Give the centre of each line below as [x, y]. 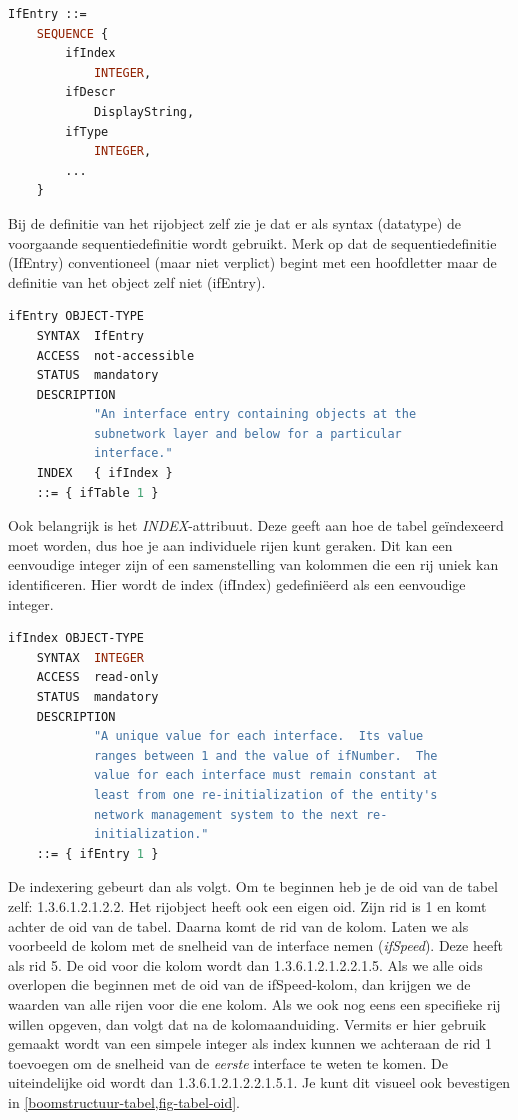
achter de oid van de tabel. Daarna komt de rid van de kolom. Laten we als [238, 925]
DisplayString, [144, 111]
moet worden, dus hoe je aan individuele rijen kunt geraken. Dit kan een [230, 544]
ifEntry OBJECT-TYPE [76, 316]
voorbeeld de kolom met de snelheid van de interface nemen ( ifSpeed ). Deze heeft [255, 945]
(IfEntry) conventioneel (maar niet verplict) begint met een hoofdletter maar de [252, 262]
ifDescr [90, 92]
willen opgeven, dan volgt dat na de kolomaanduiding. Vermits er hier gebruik [247, 1023]
